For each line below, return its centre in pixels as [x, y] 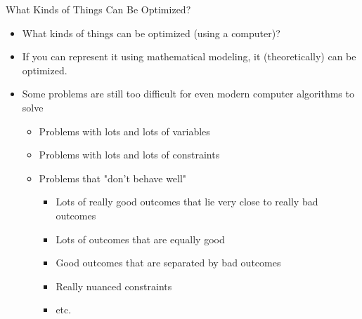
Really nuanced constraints [114, 286]
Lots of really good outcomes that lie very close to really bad [187, 202]
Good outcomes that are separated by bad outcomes [168, 263]
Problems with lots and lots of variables [124, 131]
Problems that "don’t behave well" [113, 178]
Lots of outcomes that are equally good [140, 239]
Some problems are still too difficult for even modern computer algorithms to [188, 94]
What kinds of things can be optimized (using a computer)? [151, 33]
